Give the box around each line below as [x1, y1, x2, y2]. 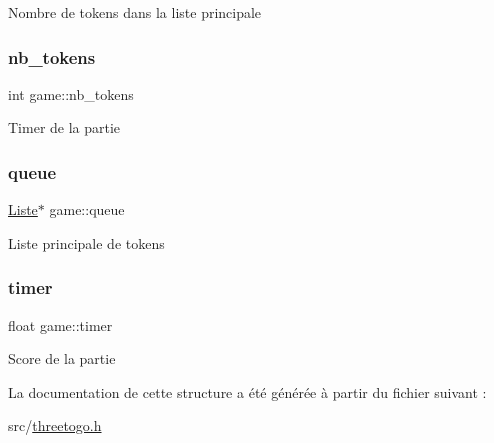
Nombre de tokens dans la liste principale [8, 2, 262, 22]
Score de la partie [8, 348, 116, 369]
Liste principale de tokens [8, 232, 165, 253]
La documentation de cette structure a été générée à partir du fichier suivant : [8, 381, 487, 402]
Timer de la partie [8, 117, 121, 138]
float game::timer [8, 314, 113, 335]
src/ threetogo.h [8, 415, 102, 436]
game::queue [49, 199, 125, 220]
